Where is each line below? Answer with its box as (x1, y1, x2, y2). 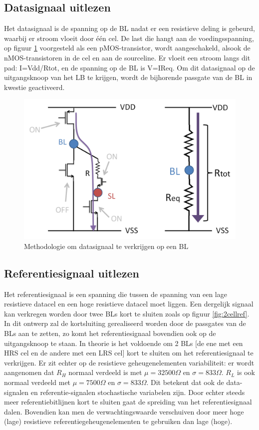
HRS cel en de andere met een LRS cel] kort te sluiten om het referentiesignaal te (4, 347, 254, 358)
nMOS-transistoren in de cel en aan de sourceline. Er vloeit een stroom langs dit (4, 52, 251, 62)
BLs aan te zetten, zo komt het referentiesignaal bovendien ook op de (4, 328, 216, 338)
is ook (237, 367, 255, 377)
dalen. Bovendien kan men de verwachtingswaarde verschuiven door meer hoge (4, 406, 244, 416)
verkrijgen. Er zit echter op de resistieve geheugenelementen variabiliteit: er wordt (4, 357, 255, 367)
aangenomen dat (4, 367, 54, 377)
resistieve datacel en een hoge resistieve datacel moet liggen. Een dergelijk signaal (4, 298, 254, 309)
